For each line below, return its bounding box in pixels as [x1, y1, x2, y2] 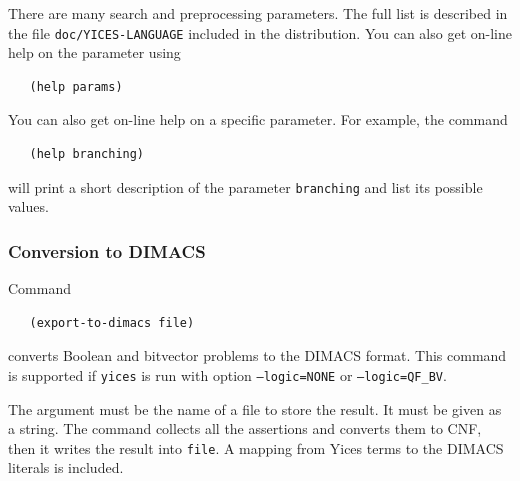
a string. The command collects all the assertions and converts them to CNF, [8, 418, 482, 439]
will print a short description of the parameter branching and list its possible [8, 176, 483, 197]
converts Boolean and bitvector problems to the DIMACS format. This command [8, 345, 507, 366]
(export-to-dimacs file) [29, 315, 195, 330]
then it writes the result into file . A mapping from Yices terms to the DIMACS [8, 437, 504, 458]
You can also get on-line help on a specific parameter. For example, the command [8, 109, 508, 130]
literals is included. [8, 457, 124, 478]
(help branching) [29, 147, 145, 162]
